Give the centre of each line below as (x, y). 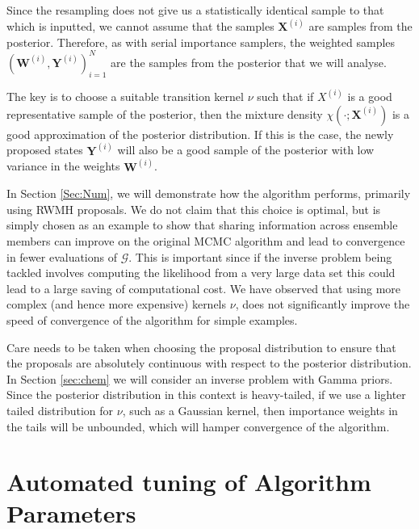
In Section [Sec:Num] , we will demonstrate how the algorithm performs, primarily (209, 193)
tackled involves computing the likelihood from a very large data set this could (201, 273)
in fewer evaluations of (62, 256)
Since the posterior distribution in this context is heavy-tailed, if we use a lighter (206, 395)
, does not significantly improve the (323, 304)
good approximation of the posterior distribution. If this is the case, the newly (200, 134)
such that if (285, 96)
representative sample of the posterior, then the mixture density (165, 113)
